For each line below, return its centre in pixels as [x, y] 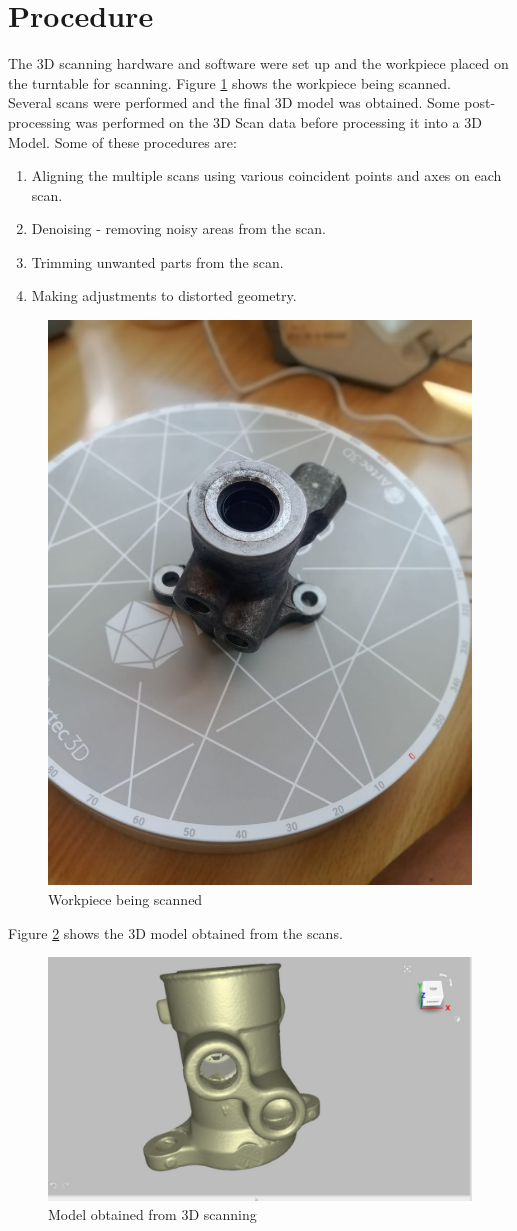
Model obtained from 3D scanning [152, 1214]
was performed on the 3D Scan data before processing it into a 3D [278, 121]
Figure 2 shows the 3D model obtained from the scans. [175, 932]
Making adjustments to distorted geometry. [164, 295]
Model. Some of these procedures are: [122, 141]
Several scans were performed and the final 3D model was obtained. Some [234, 102]
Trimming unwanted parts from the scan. [157, 261]
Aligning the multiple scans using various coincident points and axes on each [266, 175]
